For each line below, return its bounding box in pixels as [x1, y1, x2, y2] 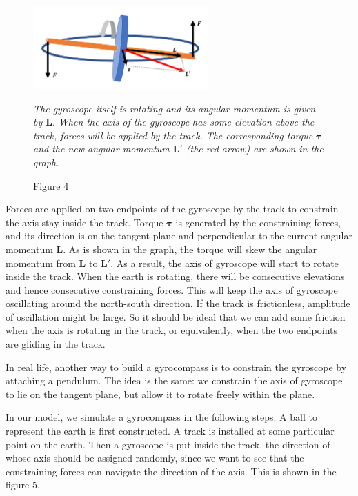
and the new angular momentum [33, 141, 170, 156]
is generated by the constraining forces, [175, 215, 341, 229]
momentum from [6, 255, 76, 270]
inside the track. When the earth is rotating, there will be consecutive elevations [6, 269, 345, 284]
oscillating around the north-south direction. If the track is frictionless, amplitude [6, 296, 350, 310]
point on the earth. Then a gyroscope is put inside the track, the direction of [6, 437, 330, 451]
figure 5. [6, 477, 40, 492]
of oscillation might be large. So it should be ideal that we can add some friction [6, 309, 346, 324]
